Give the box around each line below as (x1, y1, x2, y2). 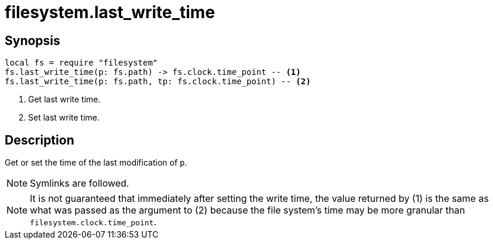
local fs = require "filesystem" (5, 58, 158, 68)
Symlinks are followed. (30, 177, 129, 190)
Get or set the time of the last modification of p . (5, 157, 187, 168)
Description (5, 132, 74, 147)
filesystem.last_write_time (5, 2, 215, 22)
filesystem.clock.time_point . (30, 216, 156, 228)
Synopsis (5, 33, 60, 48)
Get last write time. (28, 94, 101, 105)
